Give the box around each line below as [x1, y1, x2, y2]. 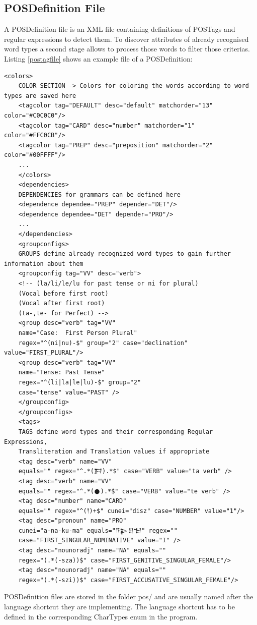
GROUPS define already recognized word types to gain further [18, 250, 231, 258]
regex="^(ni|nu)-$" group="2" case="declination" [18, 339, 188, 347]
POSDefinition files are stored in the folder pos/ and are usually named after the [4, 591, 253, 602]
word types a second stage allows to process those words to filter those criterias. [4, 43, 250, 54]
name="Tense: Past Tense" [18, 369, 105, 376]
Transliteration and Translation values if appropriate [18, 448, 210, 456]
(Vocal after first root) [18, 300, 105, 307]
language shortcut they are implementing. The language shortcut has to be [4, 601, 235, 612]
